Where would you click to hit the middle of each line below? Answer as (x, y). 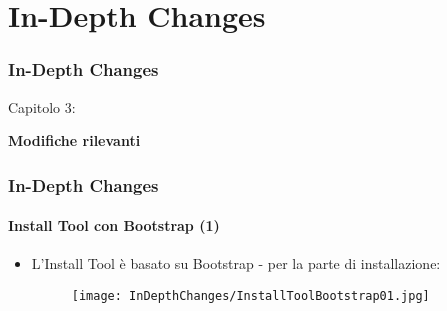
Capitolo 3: (42, 106)
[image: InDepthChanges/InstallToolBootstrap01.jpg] (250, 296)
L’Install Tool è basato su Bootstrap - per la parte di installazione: (236, 263)
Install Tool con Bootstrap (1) (114, 225)
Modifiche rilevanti (74, 140)
